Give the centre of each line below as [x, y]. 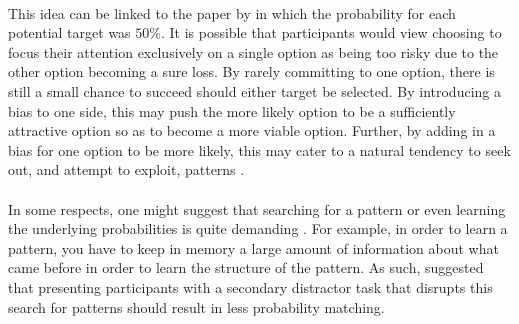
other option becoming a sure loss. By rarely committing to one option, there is [251, 71]
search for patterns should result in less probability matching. [196, 306]
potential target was [69, 32]
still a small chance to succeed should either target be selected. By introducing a [254, 90]
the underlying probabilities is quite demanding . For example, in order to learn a [258, 228]
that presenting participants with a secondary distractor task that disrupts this [250, 286]
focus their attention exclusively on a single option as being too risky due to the [253, 51]
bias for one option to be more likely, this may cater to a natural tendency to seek [259, 149]
